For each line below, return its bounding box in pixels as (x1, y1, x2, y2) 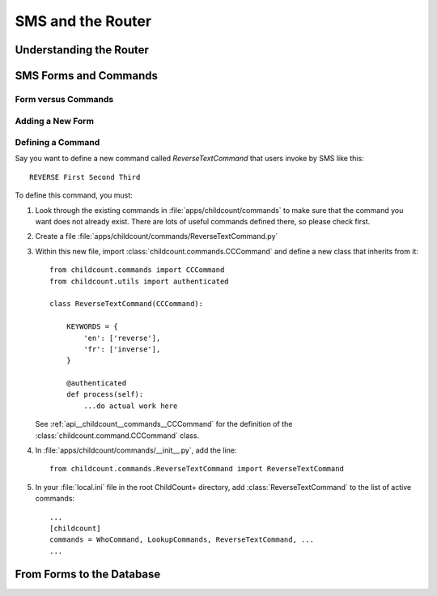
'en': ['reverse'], (83, 333, 161, 343)
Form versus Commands (15, 93, 114, 104)
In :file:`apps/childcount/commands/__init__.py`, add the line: (35, 445, 237, 455)
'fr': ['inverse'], (83, 344, 161, 354)
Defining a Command (15, 137, 100, 148)
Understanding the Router (15, 43, 150, 57)
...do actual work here (83, 401, 178, 411)
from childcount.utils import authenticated (49, 276, 230, 286)
